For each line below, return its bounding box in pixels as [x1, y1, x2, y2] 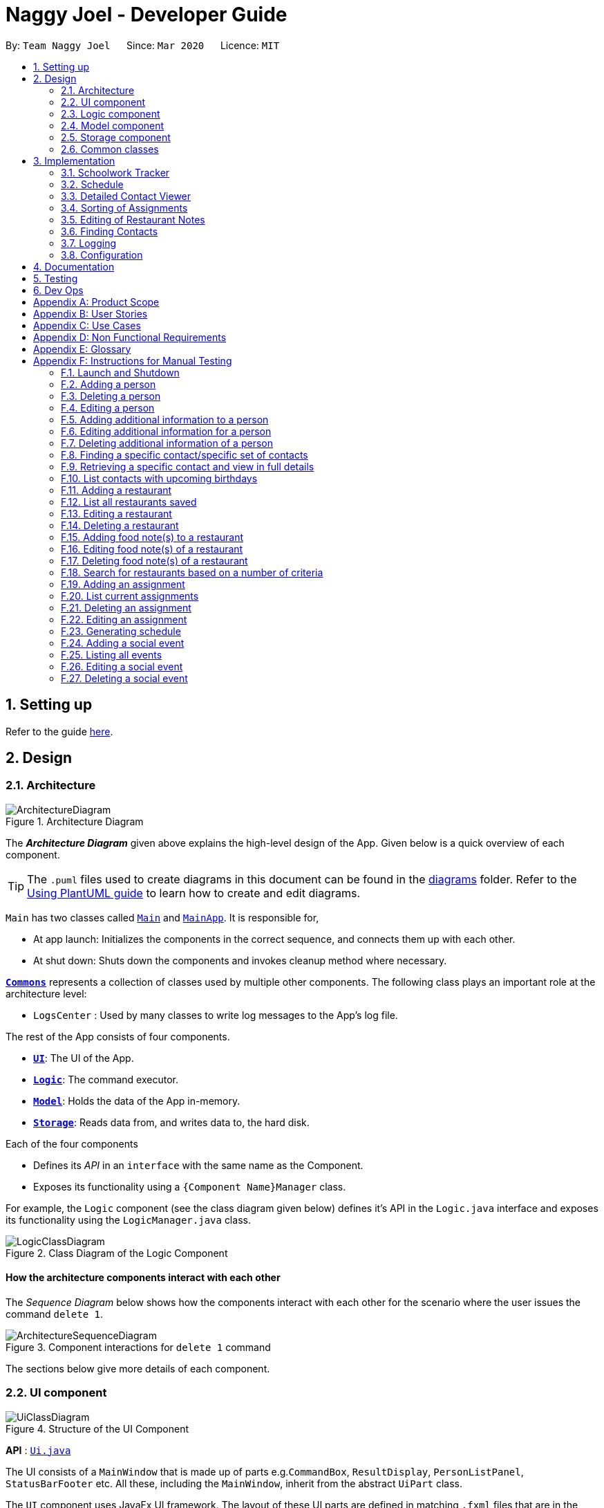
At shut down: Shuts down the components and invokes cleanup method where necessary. [33, 954, 447, 966]
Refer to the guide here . [6, 725, 113, 737]
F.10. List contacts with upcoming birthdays [61, 472, 258, 484]
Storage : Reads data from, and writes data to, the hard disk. [33, 1116, 310, 1128]
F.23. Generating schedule [61, 625, 181, 637]
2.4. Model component [61, 119, 164, 131]
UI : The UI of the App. [33, 1051, 134, 1064]
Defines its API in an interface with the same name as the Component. [33, 1159, 364, 1171]
